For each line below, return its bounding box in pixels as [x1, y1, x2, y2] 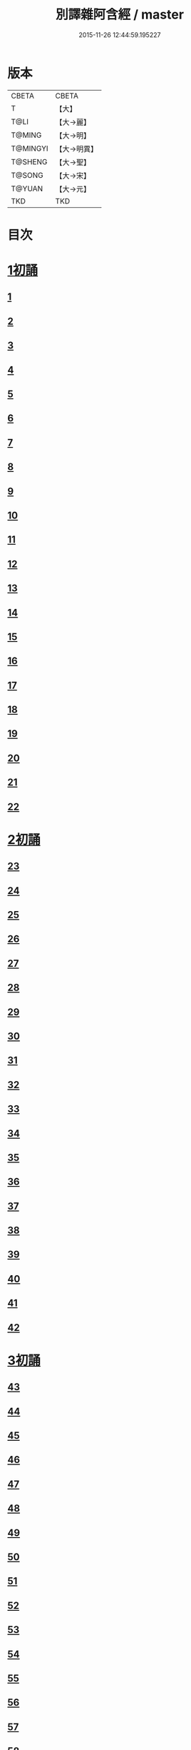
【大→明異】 [55, 144, 98, 154]
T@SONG [11, 170, 44, 180]
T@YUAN [11, 183, 43, 193]
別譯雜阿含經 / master [56, 6, 184, 23]
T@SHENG [11, 156, 48, 166]
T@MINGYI [11, 144, 48, 154]
